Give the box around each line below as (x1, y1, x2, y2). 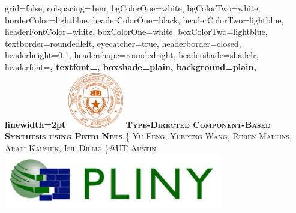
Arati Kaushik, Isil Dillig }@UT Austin (5, 141, 156, 154)
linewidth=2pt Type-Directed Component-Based (5, 118, 271, 130)
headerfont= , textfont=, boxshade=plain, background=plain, (5, 60, 256, 73)
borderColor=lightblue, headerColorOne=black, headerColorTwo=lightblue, (5, 13, 284, 26)
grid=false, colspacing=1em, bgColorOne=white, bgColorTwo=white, (5, 2, 261, 14)
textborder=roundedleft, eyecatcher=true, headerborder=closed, (5, 37, 241, 49)
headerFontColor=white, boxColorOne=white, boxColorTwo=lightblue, (5, 25, 268, 38)
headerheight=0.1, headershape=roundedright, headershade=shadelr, (5, 49, 259, 61)
